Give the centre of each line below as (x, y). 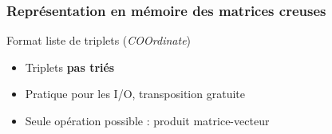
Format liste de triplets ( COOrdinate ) (99, 40)
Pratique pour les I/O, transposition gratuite (135, 94)
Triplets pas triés (70, 67)
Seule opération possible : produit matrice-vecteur (147, 120)
